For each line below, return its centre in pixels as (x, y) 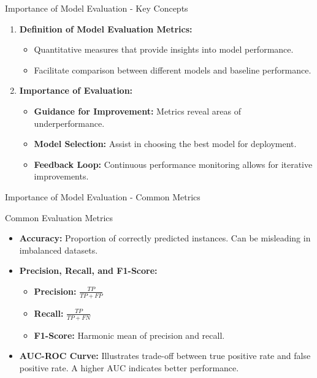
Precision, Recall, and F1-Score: (88, 270)
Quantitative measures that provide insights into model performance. (164, 49)
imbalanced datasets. (59, 250)
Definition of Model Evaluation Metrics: (106, 28)
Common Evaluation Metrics (59, 217)
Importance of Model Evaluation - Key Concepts (97, 8)
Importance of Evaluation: (76, 90)
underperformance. (69, 123)
